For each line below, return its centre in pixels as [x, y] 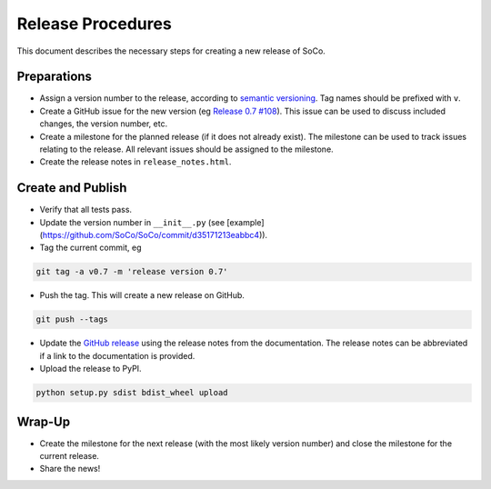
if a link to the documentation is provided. [117, 355]
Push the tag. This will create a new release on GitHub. [142, 295]
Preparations [55, 77]
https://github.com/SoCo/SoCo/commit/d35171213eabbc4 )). [155, 235]
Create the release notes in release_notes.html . [135, 162]
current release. [70, 456]
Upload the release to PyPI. [90, 369]
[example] [245, 222]
